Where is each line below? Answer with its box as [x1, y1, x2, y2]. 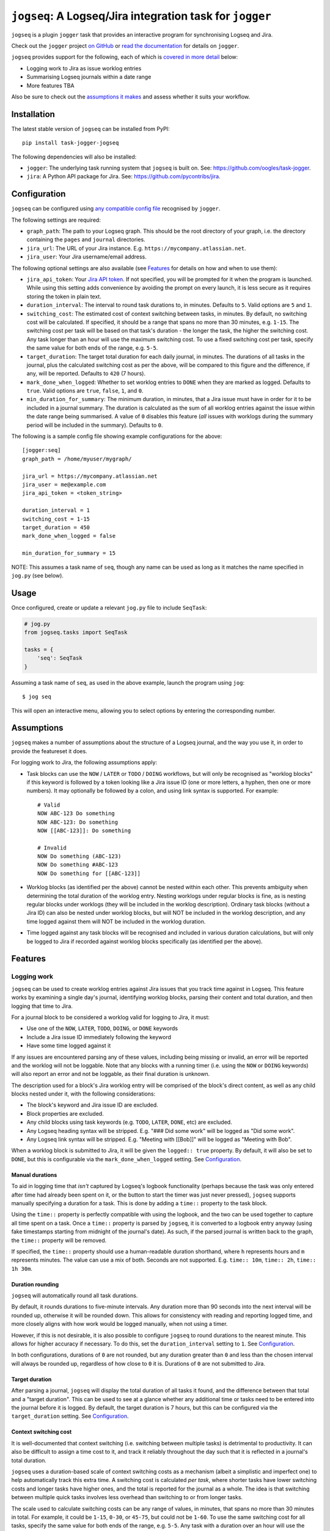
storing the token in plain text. [26, 293, 102, 300]
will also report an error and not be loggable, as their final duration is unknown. [11, 1070, 210, 1078]
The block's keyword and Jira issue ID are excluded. [26, 1101, 158, 1108]
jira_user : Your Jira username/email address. [26, 253, 147, 260]
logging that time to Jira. [11, 1002, 73, 1010]
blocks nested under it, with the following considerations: [11, 1090, 156, 1097]
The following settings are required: [11, 216, 101, 224]
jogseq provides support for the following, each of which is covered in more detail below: [11, 53, 238, 61]
